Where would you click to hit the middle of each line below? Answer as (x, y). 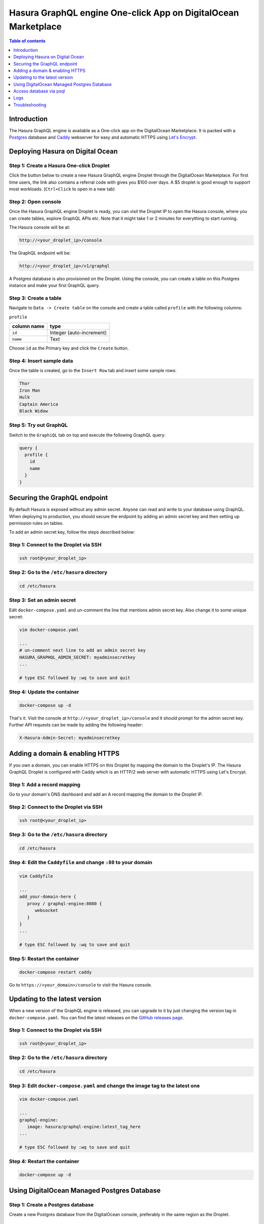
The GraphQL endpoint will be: (40, 253)
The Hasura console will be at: (40, 227)
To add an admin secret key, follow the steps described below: (72, 532)
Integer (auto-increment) (78, 333)
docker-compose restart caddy (55, 972)
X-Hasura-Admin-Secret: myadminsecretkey (70, 738)
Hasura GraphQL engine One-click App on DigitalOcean (124, 13)
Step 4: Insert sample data (41, 361)
